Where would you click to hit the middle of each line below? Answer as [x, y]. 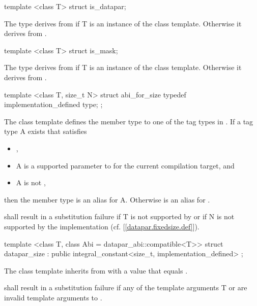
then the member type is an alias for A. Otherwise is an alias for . [107, 199]
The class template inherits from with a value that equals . [96, 270]
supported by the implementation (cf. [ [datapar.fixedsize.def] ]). [102, 226]
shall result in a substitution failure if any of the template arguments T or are [126, 287]
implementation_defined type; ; [53, 104]
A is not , [31, 182]
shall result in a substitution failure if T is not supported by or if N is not [119, 216]
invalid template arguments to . [53, 297]
